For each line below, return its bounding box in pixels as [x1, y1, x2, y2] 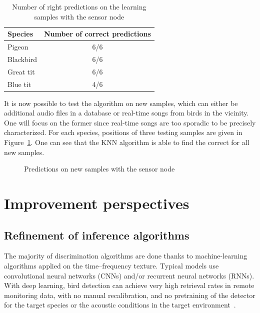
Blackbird [7, 53, 37, 64]
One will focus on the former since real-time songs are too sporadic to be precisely [4, 117, 256, 127]
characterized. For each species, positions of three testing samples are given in [4, 127, 242, 137]
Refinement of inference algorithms [4, 227, 189, 242]
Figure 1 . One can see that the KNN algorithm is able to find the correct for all [4, 137, 249, 147]
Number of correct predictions [43, 28, 151, 39]
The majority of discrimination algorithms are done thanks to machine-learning [4, 250, 247, 261]
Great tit [7, 66, 35, 76]
